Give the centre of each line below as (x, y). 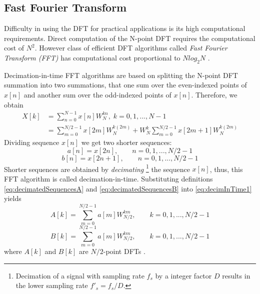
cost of (14, 48)
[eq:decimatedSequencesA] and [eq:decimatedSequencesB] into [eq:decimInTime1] (128, 188)
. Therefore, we (214, 94)
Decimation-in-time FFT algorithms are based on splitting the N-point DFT (121, 75)
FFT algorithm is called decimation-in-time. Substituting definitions (108, 178)
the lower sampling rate (52, 285)
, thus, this (226, 169)
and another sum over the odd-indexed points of (97, 94)
